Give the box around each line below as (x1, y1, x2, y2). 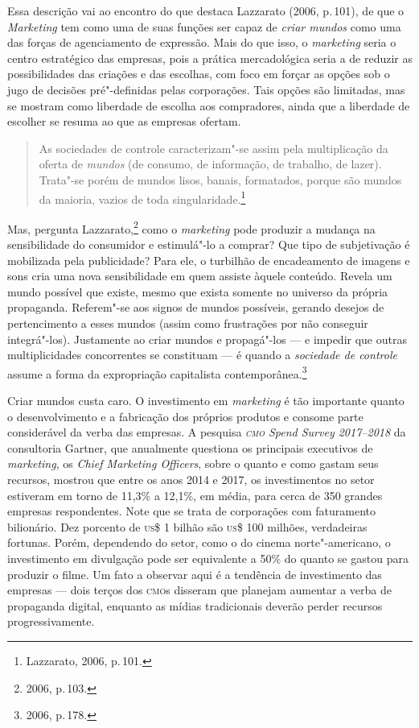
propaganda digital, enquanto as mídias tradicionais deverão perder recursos (7, 597, 383, 614)
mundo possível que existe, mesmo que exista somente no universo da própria (7, 283, 388, 300)
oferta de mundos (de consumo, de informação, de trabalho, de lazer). (39, 155, 382, 172)
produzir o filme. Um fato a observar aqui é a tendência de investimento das (7, 565, 382, 582)
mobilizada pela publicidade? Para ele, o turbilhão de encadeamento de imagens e (7, 251, 410, 268)
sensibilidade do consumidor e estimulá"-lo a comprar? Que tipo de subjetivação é (7, 236, 410, 253)
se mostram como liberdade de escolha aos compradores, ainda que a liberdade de (7, 97, 410, 114)
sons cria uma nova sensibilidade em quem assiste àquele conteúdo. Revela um (7, 267, 392, 284)
